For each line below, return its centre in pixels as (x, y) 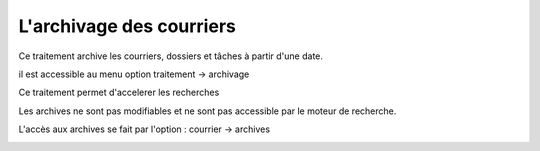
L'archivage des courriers (127, 26)
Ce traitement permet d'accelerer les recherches (119, 92)
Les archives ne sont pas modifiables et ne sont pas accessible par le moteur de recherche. (207, 111)
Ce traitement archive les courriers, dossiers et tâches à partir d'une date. (171, 56)
